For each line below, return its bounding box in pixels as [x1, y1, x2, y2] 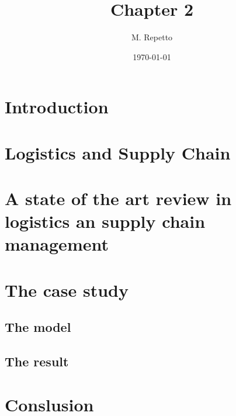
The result [5, 352, 69, 370]
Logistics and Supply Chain [5, 140, 231, 164]
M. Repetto [131, 31, 173, 43]
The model [5, 318, 71, 336]
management [5, 232, 109, 256]
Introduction [5, 95, 109, 119]
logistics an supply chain [5, 209, 206, 233]
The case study [5, 278, 129, 301]
